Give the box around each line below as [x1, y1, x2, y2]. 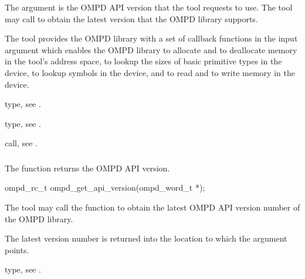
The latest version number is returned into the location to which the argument [5, 232, 287, 244]
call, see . [5, 137, 38, 149]
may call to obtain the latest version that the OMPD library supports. [5, 12, 258, 25]
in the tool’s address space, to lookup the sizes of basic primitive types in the [5, 55, 282, 67]
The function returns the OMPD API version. [5, 161, 170, 174]
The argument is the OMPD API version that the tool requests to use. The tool [5, 1, 293, 13]
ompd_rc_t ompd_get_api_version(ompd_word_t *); [5, 181, 205, 194]
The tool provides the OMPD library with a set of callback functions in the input [5, 32, 298, 44]
